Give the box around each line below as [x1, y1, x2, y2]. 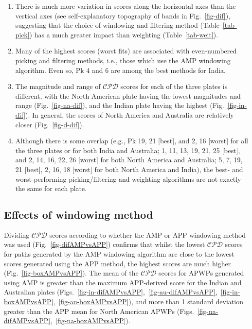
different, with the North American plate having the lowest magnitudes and [15, 90, 241, 101]
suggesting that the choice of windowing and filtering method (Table [15, 20, 219, 30]
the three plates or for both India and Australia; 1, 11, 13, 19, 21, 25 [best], [15, 145, 240, 155]
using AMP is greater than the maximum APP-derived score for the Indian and [4, 277, 242, 287]
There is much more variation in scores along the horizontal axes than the [15, 1, 236, 11]
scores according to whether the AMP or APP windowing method [49, 229, 246, 240]
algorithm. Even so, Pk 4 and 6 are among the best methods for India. [15, 65, 226, 75]
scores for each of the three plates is [120, 81, 228, 91]
